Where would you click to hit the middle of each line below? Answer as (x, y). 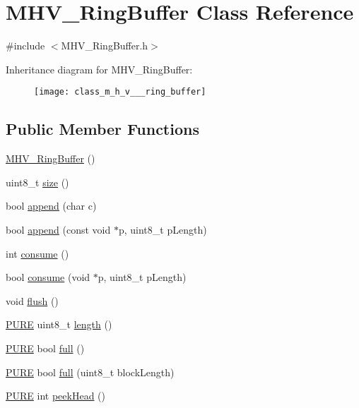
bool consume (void (48, 277)
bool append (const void (58, 229)
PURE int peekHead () (55, 396)
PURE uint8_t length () (59, 324)
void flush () (32, 300)
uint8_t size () (37, 182)
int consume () (37, 253)
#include (25, 46)
